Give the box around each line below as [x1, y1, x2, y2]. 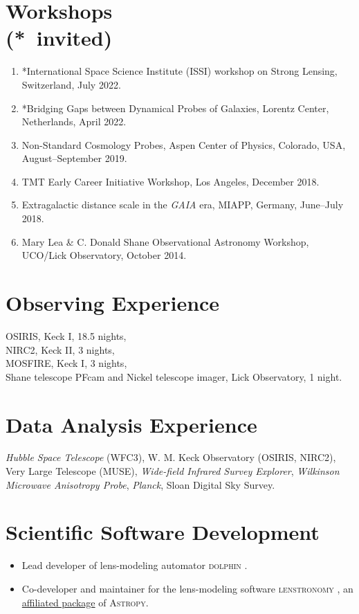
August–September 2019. [21, 151, 127, 165]
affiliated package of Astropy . [21, 595, 149, 609]
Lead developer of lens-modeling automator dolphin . [21, 558, 248, 572]
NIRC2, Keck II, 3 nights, [6, 342, 115, 356]
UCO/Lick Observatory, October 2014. [21, 248, 187, 262]
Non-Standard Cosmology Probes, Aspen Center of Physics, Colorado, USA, [21, 137, 346, 152]
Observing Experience [6, 289, 220, 317]
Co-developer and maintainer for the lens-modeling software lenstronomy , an [21, 581, 353, 595]
